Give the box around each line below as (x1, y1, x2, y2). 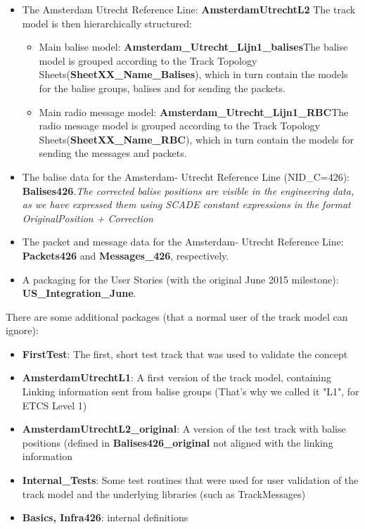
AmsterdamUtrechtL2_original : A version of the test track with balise (22, 421, 346, 436)
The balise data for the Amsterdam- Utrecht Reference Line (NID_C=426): (22, 169, 350, 184)
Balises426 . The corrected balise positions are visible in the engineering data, (22, 183, 354, 198)
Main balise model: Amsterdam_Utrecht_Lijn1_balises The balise (39, 39, 348, 54)
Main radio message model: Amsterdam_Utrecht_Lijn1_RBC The (39, 104, 349, 119)
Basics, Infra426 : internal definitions (22, 510, 188, 525)
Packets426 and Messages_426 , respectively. (22, 248, 229, 262)
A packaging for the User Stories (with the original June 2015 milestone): (22, 272, 339, 286)
